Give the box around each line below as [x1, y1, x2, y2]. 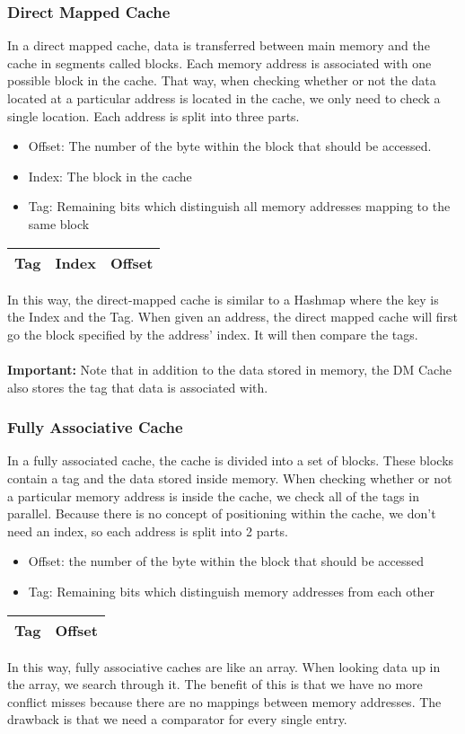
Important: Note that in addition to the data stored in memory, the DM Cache [7, 359, 452, 378]
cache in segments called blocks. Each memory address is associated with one [7, 53, 432, 72]
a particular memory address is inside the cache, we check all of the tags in [7, 486, 419, 505]
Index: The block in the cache [28, 166, 192, 185]
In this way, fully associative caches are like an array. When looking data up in [7, 657, 441, 676]
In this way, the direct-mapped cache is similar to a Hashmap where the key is [7, 289, 439, 308]
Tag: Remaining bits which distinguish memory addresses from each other [28, 581, 435, 600]
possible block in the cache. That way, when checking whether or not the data [7, 71, 436, 90]
